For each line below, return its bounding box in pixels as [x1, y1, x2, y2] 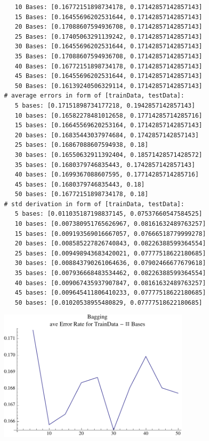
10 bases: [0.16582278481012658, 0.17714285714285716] [15, 112, 202, 119]
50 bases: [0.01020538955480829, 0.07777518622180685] [15, 299, 202, 306]
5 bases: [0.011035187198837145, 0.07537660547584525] [15, 210, 202, 218]
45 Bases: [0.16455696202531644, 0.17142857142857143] [15, 72, 202, 80]
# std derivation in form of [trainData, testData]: [4, 200, 184, 208]
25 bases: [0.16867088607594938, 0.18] [15, 141, 149, 149]
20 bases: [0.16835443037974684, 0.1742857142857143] [15, 131, 199, 139]
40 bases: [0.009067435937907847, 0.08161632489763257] [15, 279, 206, 287]
